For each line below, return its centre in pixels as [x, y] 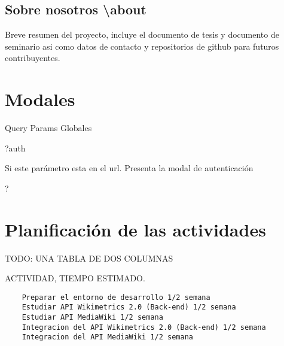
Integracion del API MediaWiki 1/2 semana [107, 337]
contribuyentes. [33, 58]
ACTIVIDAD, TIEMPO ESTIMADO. [75, 278]
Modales [40, 99]
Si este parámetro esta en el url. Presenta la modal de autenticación [129, 168]
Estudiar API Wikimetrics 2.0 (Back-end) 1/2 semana [129, 307]
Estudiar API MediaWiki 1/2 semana [92, 318]
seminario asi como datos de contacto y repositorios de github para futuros [142, 46]
